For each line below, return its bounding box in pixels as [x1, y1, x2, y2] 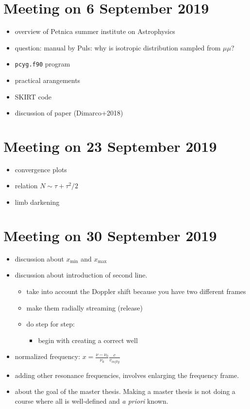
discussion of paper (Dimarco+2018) [15, 108, 123, 118]
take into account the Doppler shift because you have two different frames [26, 286, 246, 296]
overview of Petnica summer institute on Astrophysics [15, 26, 175, 36]
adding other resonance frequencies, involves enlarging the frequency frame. [15, 370, 239, 380]
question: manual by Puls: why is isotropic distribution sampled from [15, 42, 221, 52]
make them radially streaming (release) [26, 302, 143, 312]
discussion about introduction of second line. [15, 270, 148, 280]
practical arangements [15, 75, 81, 85]
